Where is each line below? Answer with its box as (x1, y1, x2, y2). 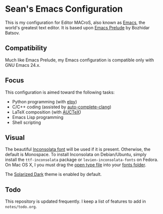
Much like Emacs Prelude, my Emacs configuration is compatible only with (5, 57, 154, 63)
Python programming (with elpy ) (12, 98, 77, 104)
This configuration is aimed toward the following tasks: (5, 89, 115, 95)
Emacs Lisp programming (12, 114, 64, 120)
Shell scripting (12, 119, 41, 125)
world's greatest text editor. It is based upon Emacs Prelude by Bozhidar (5, 24, 150, 30)
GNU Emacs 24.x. (5, 62, 40, 68)
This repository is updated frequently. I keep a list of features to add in (5, 198, 146, 204)
